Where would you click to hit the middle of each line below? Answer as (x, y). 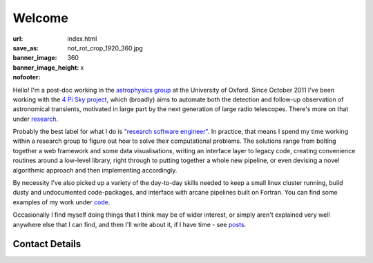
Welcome (40, 18)
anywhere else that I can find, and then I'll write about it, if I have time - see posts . (130, 224)
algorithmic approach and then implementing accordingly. (95, 170)
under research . (36, 119)
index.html (82, 39)
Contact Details (47, 244)
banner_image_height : (46, 67)
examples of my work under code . (61, 202)
